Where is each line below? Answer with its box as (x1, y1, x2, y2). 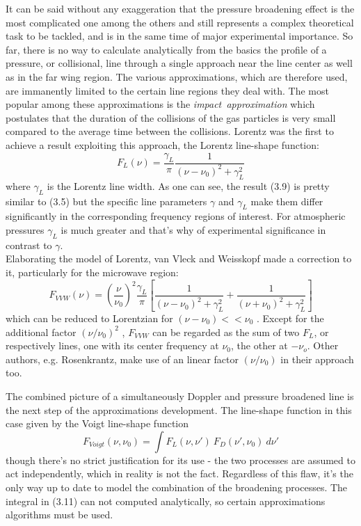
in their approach (280, 351, 354, 366)
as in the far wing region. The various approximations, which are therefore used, (6, 69, 348, 83)
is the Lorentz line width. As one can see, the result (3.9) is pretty (47, 178, 330, 193)
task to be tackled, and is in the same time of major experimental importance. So (6, 29, 353, 43)
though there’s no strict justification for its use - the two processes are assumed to (6, 452, 355, 467)
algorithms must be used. (6, 507, 113, 522)
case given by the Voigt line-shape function (6, 416, 189, 431)
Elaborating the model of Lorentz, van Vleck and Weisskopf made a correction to (6, 251, 352, 266)
